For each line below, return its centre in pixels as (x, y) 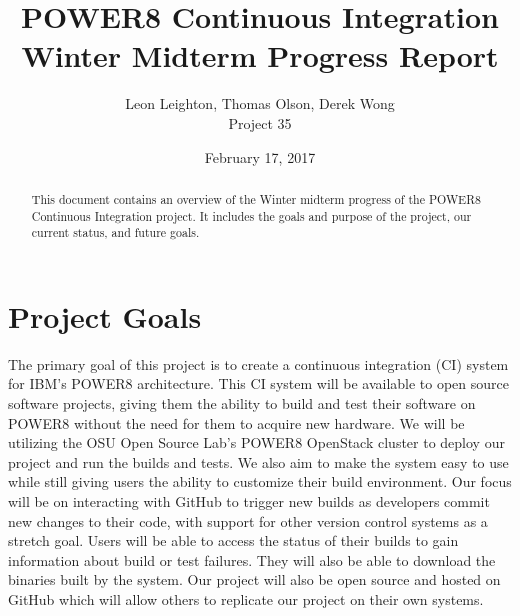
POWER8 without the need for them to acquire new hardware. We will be (236, 422)
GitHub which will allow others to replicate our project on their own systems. (246, 598)
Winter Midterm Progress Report (260, 55)
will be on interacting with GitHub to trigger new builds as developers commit (249, 500)
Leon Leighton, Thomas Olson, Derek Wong (260, 103)
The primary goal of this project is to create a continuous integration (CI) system (258, 363)
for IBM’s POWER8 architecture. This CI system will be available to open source (259, 383)
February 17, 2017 (260, 156)
